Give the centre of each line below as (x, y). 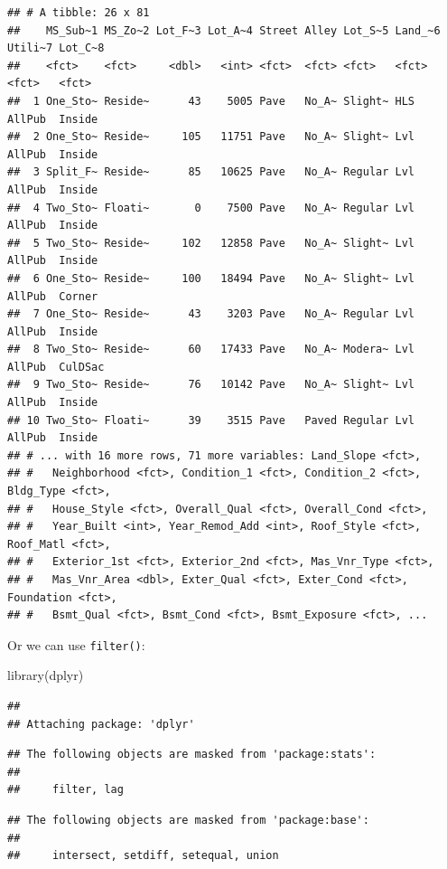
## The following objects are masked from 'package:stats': (192, 755)
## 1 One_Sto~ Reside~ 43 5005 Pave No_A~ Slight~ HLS (211, 101)
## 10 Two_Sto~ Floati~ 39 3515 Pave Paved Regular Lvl (211, 420)
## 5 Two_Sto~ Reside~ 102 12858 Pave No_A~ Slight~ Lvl (211, 243)
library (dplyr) (46, 675)
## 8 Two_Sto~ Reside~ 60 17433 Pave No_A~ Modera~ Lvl (211, 349)
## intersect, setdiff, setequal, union (143, 856)
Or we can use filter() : (76, 644)
